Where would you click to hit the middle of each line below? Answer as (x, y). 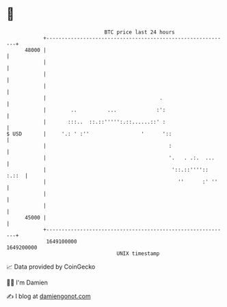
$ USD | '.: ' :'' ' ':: (89, 134)
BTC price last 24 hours (139, 32)
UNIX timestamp (138, 253)
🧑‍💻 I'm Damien (27, 282)
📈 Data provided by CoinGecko (51, 267)
